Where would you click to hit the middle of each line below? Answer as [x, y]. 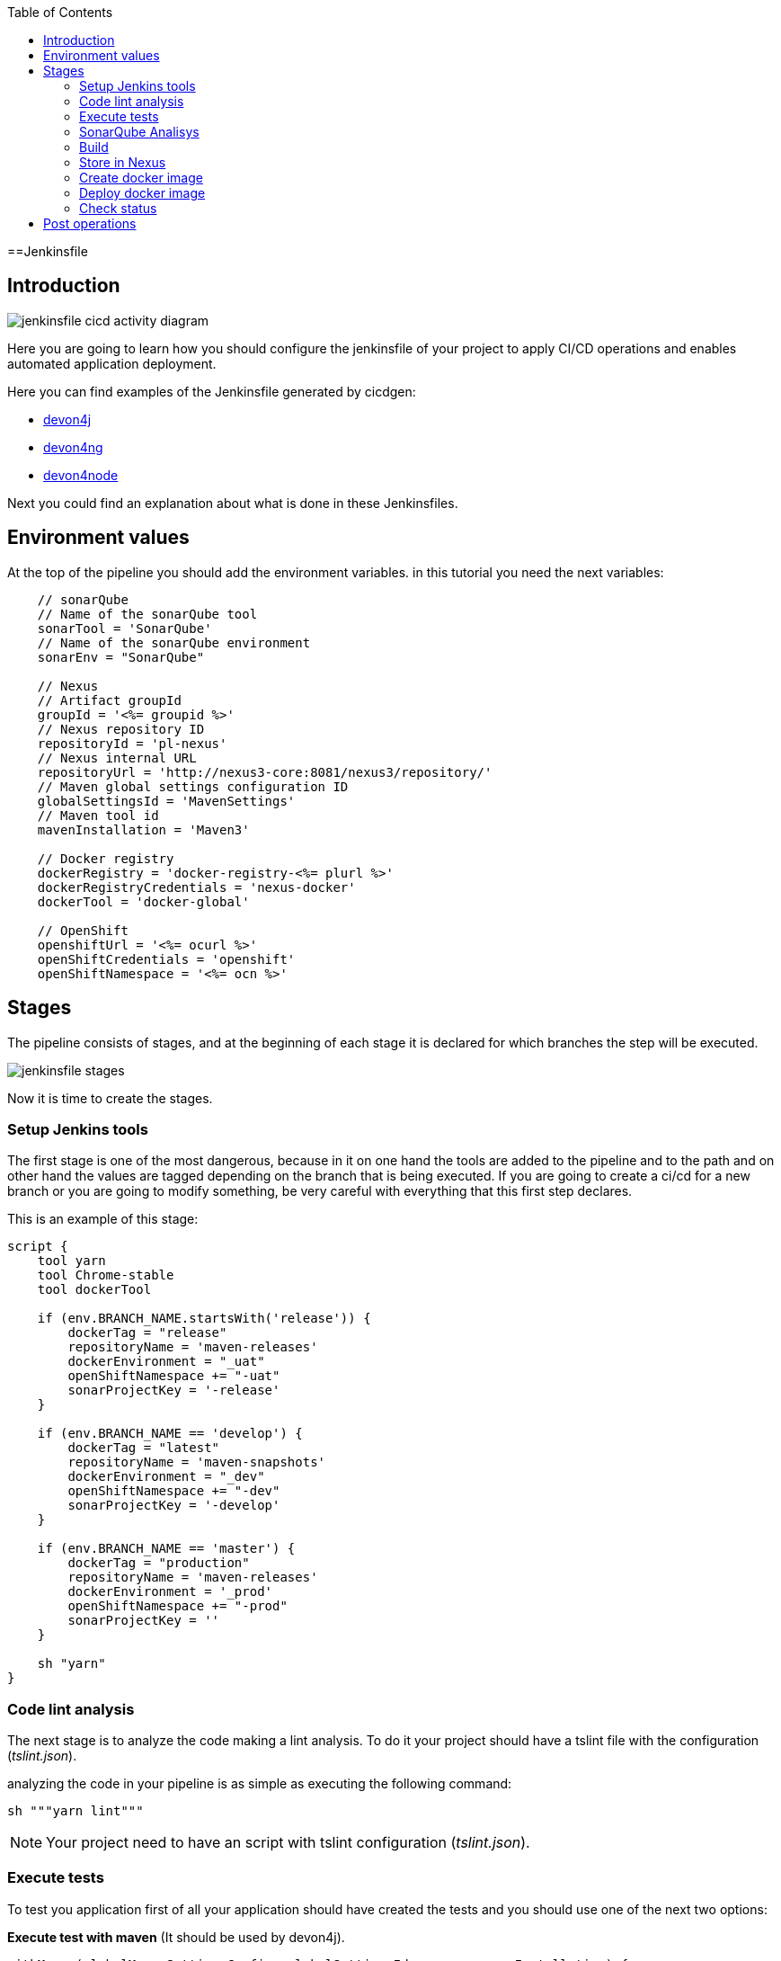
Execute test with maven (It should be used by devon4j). [176, 1937]
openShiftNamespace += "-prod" [177, 1606]
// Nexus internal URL [117, 758]
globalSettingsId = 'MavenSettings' [166, 801]
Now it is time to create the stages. [110, 1098]
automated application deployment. [112, 363]
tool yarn [71, 1261]
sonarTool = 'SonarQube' [124, 628]
